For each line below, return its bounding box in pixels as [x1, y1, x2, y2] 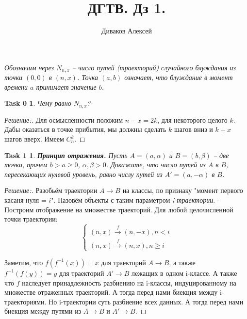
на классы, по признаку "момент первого [122, 185, 243, 195]
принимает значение [36, 81, 97, 92]
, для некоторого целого [157, 114, 228, 125]
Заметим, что [4, 257, 43, 267]
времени [4, 81, 28, 92]
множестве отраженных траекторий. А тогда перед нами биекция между [4, 287, 218, 297]
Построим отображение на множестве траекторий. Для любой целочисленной [4, 204, 233, 214]
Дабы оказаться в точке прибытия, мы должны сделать [4, 124, 166, 134]
